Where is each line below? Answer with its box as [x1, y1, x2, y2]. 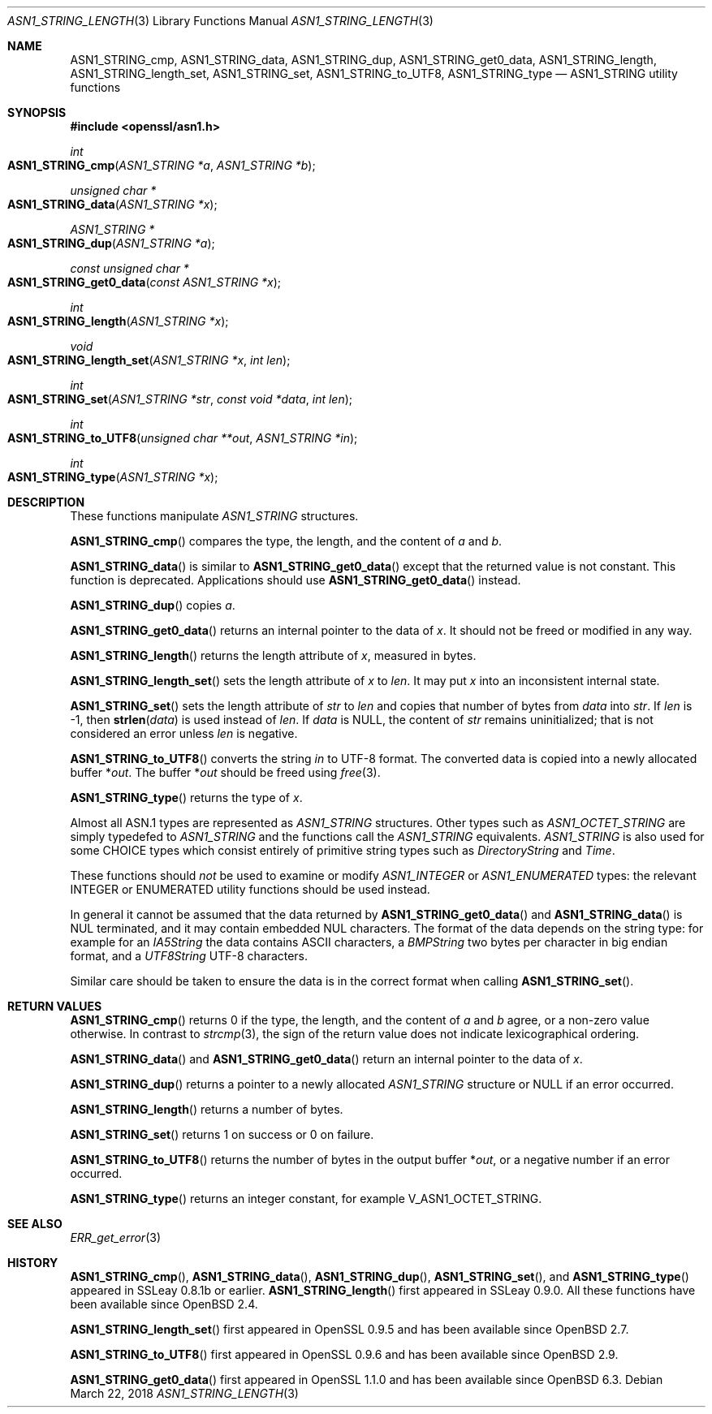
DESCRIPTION [7, 495, 85, 509]
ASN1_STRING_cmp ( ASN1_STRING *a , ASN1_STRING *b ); [7, 158, 316, 172]
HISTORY [7, 1256, 58, 1270]
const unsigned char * [70, 261, 189, 275]
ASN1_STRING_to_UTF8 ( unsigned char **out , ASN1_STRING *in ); [7, 431, 358, 445]
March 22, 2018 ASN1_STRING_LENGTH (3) [70, 1386, 299, 1400]
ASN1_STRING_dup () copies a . [70, 598, 235, 612]
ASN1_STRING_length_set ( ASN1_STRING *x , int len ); [7, 353, 291, 367]
